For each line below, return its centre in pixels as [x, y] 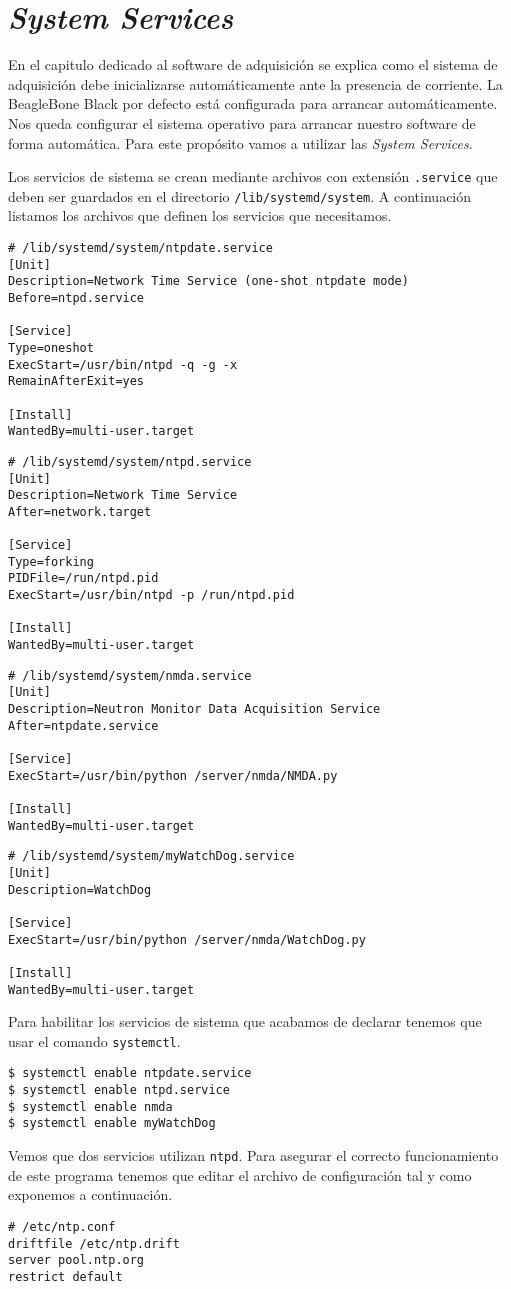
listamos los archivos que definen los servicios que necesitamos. [200, 215]
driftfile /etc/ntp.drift [94, 1243]
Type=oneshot [51, 347]
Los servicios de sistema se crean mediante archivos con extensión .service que [253, 176]
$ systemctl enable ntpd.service [119, 1090]
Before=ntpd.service [76, 297]
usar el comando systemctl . [94, 1040]
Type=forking [51, 561]
